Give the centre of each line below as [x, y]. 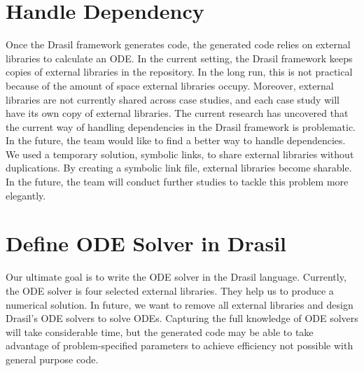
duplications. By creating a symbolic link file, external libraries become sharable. [179, 168]
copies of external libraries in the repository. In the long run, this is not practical [179, 72]
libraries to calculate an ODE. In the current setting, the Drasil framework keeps [179, 58]
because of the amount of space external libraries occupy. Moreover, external [170, 85]
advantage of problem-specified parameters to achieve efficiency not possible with [180, 345]
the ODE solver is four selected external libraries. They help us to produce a [170, 290]
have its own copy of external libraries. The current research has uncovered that [177, 113]
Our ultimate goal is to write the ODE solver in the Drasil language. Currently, [176, 277]
